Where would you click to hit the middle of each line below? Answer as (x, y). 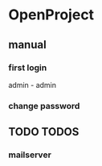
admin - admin (33, 85)
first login (28, 68)
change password (44, 106)
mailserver (30, 155)
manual (27, 45)
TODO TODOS (44, 132)
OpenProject (51, 15)
